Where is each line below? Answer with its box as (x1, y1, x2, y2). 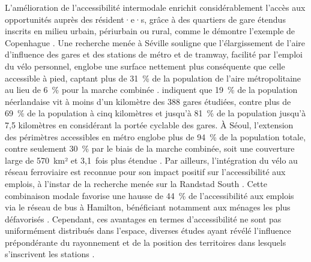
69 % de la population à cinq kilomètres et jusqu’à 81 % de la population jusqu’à (5, 107, 306, 119)
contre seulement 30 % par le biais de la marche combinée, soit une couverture (5, 142, 295, 155)
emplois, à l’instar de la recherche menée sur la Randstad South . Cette (5, 177, 267, 189)
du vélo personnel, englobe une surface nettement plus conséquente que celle (5, 59, 285, 72)
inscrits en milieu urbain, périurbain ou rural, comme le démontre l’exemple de (5, 25, 295, 37)
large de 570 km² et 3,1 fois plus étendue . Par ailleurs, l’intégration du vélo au (5, 153, 298, 166)
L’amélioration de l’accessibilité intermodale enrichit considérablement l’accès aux (5, 1, 306, 13)
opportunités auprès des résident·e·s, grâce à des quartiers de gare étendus (5, 13, 286, 25)
